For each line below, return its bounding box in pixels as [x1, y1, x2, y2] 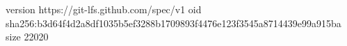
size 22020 [6, 29, 49, 44]
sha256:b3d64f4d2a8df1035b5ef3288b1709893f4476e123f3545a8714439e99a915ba [6, 15, 341, 30]
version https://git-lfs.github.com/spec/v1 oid [6, 2, 202, 16]
